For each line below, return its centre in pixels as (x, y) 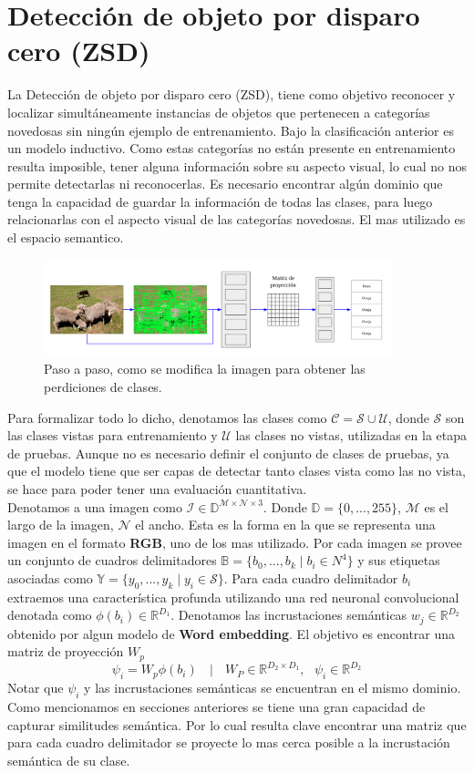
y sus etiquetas (399, 560)
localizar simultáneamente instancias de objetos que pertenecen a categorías (219, 112)
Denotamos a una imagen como (95, 506)
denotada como (50, 615)
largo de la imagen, (61, 525)
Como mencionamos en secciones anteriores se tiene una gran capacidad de (216, 706)
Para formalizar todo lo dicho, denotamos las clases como (167, 417)
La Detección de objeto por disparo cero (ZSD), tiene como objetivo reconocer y (232, 94)
